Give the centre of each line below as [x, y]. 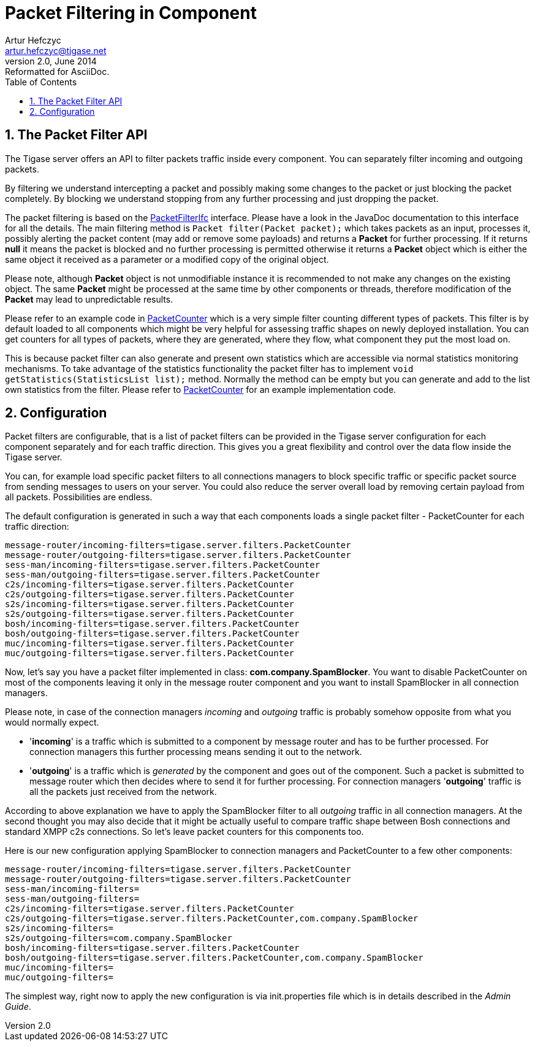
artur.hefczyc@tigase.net [56, 50]
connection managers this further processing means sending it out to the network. [196, 752]
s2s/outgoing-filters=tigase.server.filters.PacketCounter [150, 614]
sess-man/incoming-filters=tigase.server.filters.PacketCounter [163, 565]
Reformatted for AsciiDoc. [57, 71]
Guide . [18, 1007]
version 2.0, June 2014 [51, 61]
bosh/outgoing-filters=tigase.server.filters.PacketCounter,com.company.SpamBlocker [214, 958]
